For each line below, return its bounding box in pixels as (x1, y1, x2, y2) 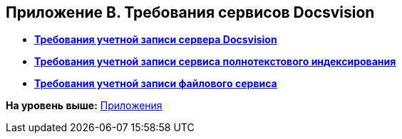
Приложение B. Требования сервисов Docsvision (6, 4, 375, 21)
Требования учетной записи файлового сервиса (34, 77, 277, 90)
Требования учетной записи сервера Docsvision (34, 33, 277, 46)
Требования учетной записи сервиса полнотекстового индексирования (34, 55, 396, 68)
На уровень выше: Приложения (6, 99, 163, 112)
